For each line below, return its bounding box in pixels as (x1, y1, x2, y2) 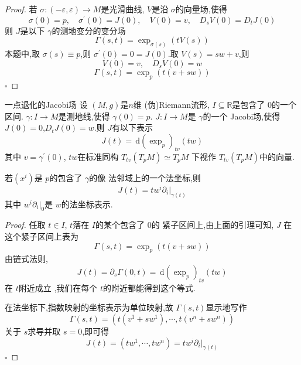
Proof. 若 (5, 3, 37, 15)
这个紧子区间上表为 (5, 230, 78, 243)
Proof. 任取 (5, 219, 46, 231)
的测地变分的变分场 (52, 24, 126, 36)
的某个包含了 (95, 219, 145, 231)
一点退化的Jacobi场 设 (5, 98, 88, 111)
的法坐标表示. (61, 197, 113, 210)
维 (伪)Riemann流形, (133, 98, 210, 111)
